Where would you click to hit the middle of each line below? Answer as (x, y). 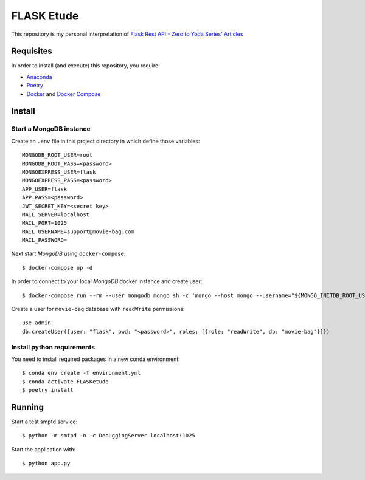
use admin (36, 323)
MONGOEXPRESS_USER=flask (59, 172)
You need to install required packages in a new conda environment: (96, 359)
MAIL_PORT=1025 (45, 223)
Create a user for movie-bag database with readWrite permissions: (98, 309)
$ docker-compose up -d (57, 268)
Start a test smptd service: (44, 422)
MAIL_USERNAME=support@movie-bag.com (78, 231)
